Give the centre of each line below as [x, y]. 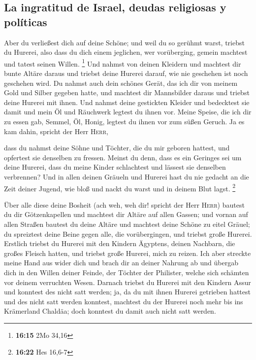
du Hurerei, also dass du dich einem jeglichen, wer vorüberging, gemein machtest [126, 52]
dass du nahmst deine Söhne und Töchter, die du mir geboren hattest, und [117, 148]
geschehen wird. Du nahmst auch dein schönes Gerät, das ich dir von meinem [121, 83]
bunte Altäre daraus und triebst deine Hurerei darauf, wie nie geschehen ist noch [126, 73]
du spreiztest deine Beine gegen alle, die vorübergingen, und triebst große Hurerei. [128, 234]
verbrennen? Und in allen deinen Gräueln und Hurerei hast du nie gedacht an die [127, 176]
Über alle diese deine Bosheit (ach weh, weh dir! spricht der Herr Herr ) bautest [124, 204]
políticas [26, 21]
